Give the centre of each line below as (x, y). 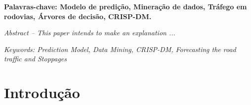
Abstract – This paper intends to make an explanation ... (90, 33)
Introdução (42, 92)
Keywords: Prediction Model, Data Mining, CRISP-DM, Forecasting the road (120, 49)
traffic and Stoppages (36, 59)
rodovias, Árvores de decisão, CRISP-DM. (78, 16)
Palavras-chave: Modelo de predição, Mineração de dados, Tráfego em (125, 6)
